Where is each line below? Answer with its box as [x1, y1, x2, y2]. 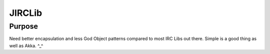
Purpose [9, 22, 38, 31]
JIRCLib [9, 7, 42, 18]
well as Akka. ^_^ [9, 43, 43, 49]
